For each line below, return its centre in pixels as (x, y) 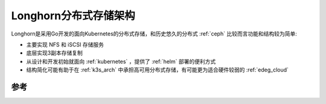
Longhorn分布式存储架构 (73, 16)
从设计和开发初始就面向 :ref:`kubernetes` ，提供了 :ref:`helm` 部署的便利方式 (121, 61)
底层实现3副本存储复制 (54, 53)
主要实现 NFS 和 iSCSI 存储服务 (65, 44)
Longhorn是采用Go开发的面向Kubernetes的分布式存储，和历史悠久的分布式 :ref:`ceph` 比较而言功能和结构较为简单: (154, 34)
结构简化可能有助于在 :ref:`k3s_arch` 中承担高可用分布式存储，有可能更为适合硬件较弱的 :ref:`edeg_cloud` (158, 70)
